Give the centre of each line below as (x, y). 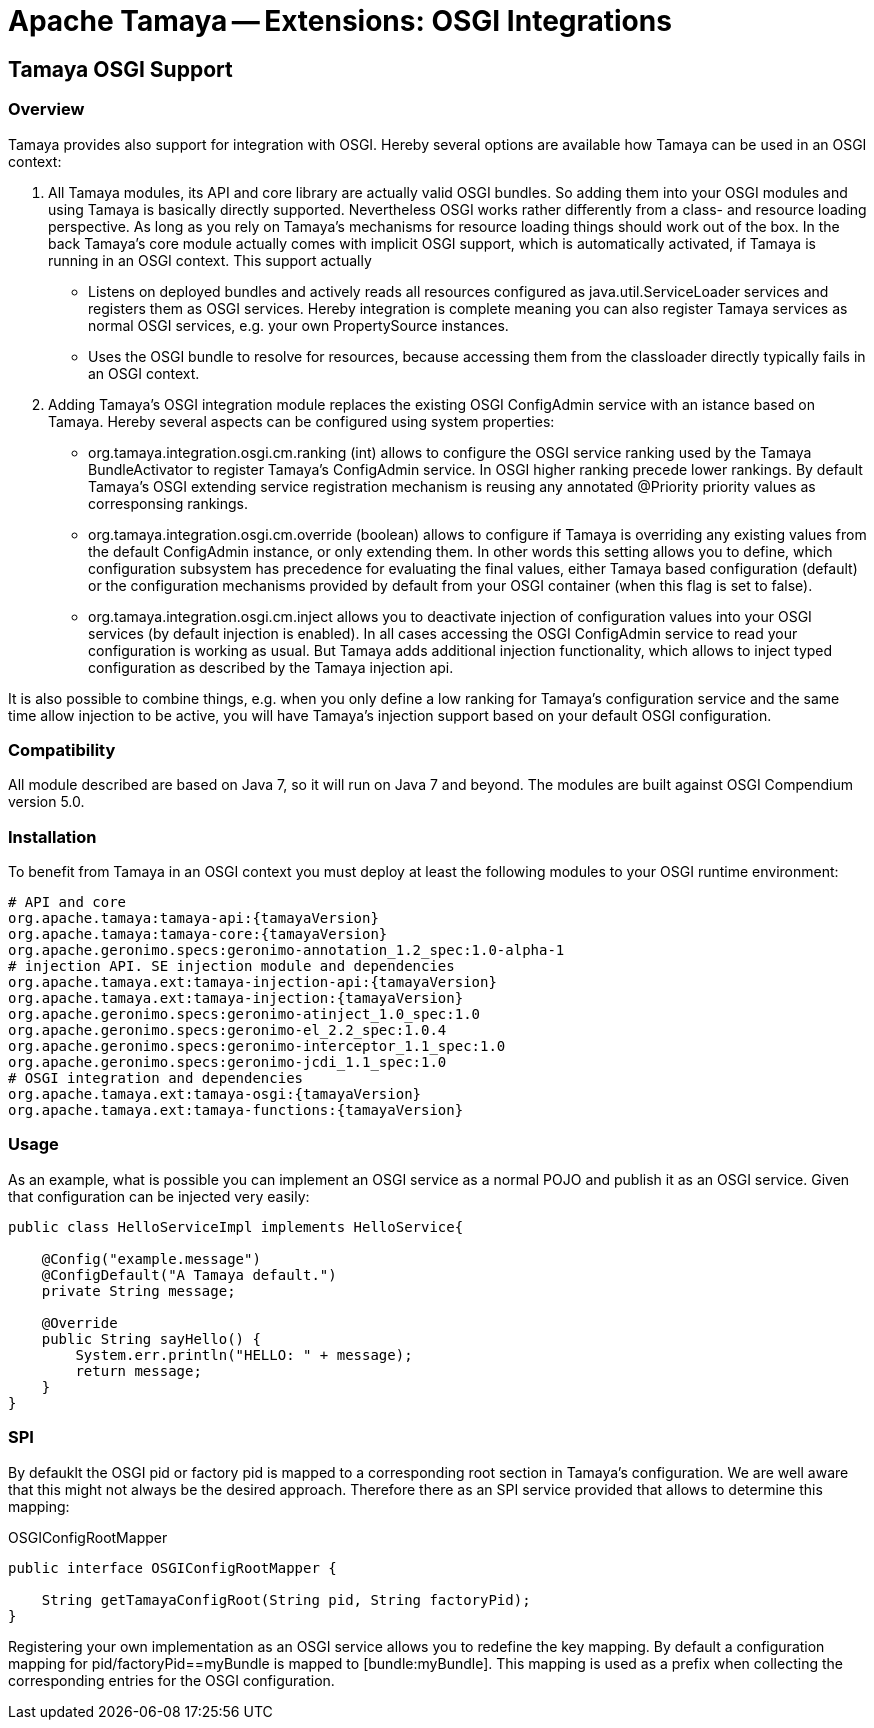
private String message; (138, 1290)
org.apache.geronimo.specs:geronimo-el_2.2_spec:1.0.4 (227, 1030)
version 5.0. (46, 802)
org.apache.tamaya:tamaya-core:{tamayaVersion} (198, 934)
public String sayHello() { (151, 1338)
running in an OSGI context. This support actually (210, 260)
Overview (46, 109)
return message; (138, 1370)
